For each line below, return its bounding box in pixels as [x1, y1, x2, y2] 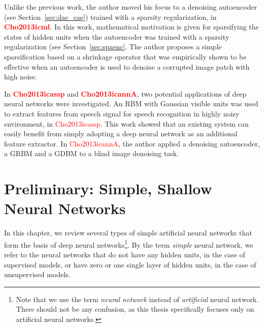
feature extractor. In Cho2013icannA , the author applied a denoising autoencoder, [4, 138, 260, 148]
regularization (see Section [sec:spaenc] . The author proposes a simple [4, 41, 222, 52]
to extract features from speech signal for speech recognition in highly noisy [4, 108, 240, 118]
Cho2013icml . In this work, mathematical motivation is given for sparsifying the [4, 21, 259, 32]
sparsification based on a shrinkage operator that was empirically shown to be [4, 51, 247, 62]
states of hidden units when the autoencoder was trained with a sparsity [4, 31, 229, 42]
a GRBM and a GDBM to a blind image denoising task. [4, 148, 179, 159]
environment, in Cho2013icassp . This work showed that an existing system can [4, 118, 249, 129]
